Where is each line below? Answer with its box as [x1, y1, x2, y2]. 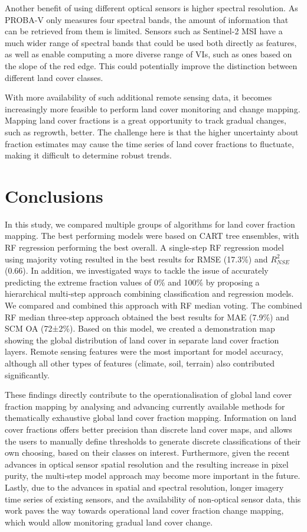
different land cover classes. [5, 71, 103, 83]
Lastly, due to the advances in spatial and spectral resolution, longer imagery [5, 481, 284, 493]
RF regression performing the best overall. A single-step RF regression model [5, 241, 284, 254]
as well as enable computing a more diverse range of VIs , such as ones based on [5, 48, 292, 60]
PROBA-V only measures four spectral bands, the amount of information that [5, 13, 289, 25]
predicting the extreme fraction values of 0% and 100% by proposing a [5, 275, 260, 288]
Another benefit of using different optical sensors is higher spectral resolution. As [5, 2, 298, 14]
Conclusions [5, 183, 103, 207]
